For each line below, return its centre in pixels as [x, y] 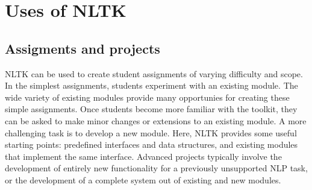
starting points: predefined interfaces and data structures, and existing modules [151, 144]
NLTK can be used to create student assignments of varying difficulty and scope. [154, 73]
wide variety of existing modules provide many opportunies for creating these [147, 97]
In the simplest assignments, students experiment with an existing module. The [151, 85]
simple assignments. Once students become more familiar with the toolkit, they [151, 109]
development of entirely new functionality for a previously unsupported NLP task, [156, 168]
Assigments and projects [83, 48]
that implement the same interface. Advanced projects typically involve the [143, 156]
